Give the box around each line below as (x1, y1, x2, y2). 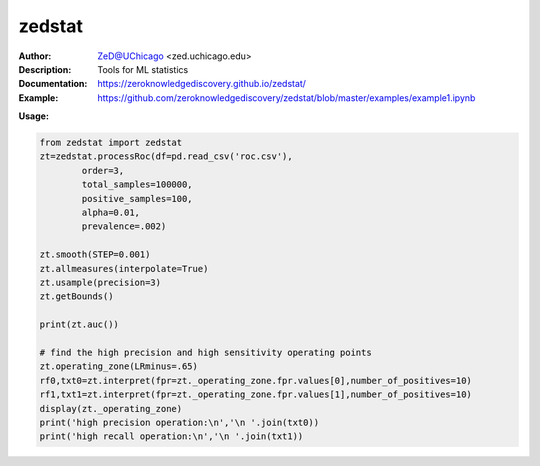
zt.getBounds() (39, 291, 114, 302)
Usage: (18, 110, 50, 122)
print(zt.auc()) (39, 319, 120, 330)
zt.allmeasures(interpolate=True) (39, 263, 209, 274)
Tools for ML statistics (97, 63, 189, 75)
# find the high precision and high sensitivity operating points (39, 346, 372, 358)
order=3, (81, 165, 125, 176)
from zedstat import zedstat (39, 137, 183, 149)
